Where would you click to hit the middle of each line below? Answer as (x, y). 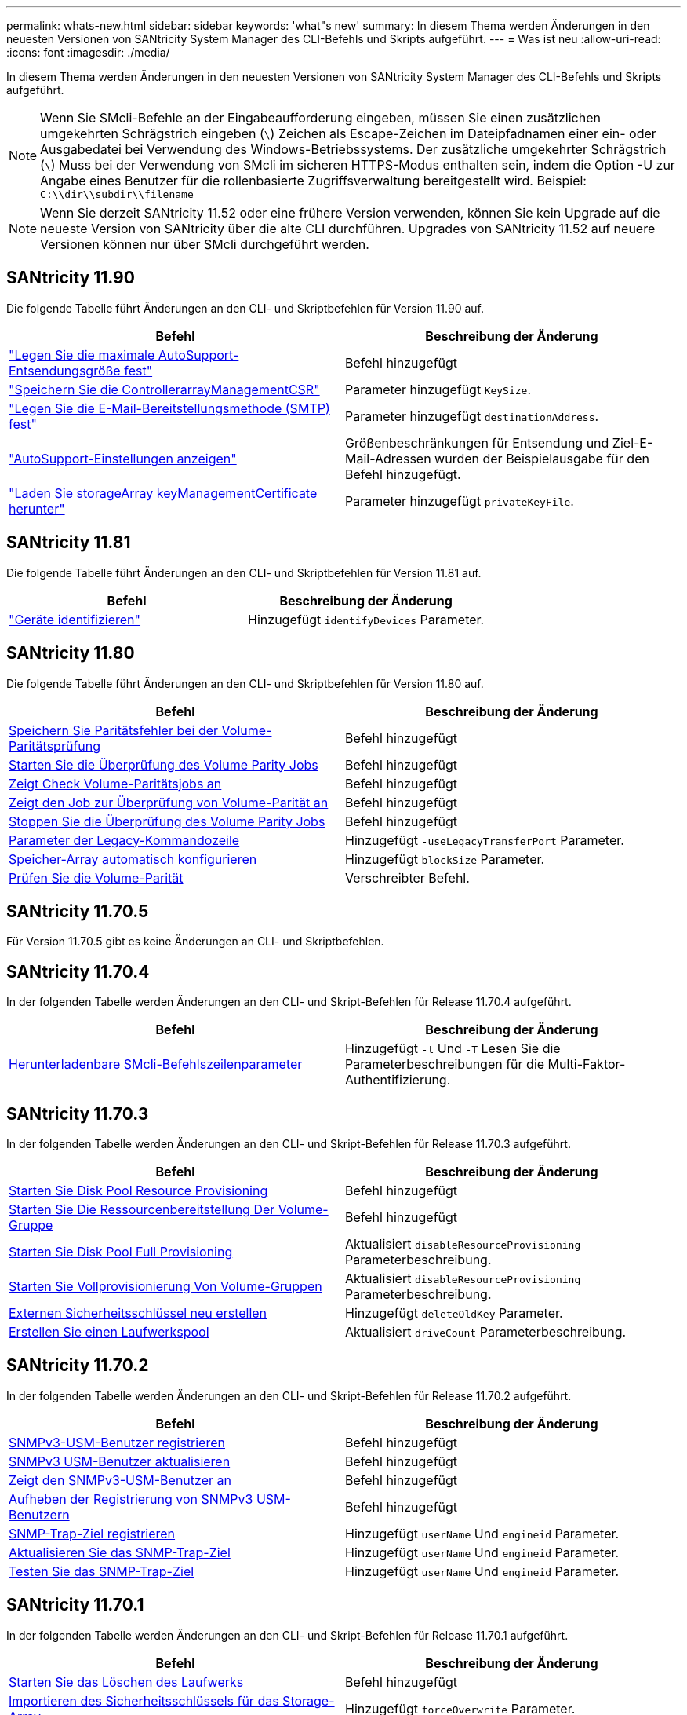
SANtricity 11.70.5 (78, 911)
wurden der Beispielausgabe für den (542, 458)
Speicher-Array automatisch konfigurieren (133, 859)
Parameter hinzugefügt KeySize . (438, 389)
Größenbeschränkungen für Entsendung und (477, 442)
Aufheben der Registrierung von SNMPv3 (131, 1499)
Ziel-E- (632, 442)
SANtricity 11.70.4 (78, 971)
